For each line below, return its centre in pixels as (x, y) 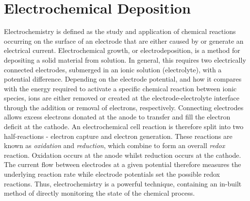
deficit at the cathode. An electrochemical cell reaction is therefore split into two (124, 126)
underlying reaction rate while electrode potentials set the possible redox (112, 174)
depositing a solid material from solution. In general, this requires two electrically (125, 59)
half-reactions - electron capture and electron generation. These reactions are (118, 136)
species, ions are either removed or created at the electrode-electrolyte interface (122, 98)
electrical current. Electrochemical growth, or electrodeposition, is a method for (122, 50)
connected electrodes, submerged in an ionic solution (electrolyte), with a (113, 69)
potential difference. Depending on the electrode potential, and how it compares (123, 79)
